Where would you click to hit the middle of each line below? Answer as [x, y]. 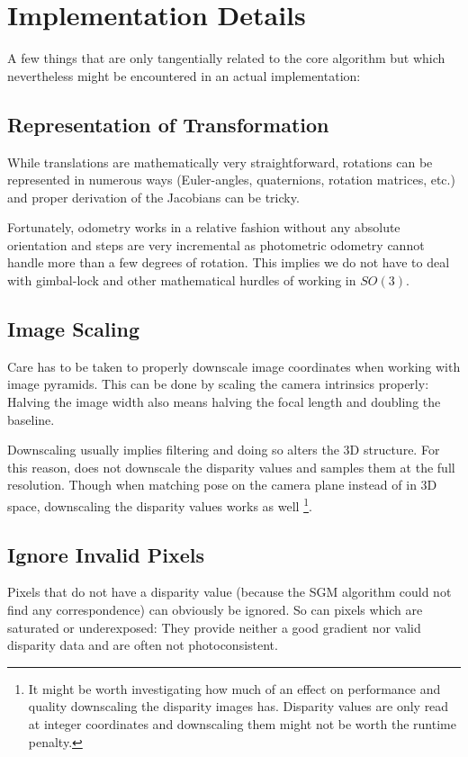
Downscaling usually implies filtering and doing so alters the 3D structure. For [224, 450]
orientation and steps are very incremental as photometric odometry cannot [216, 244]
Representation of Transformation [168, 124]
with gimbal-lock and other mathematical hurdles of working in [182, 280]
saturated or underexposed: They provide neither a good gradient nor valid [214, 627]
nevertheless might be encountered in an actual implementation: [184, 75]
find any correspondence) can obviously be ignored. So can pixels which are [215, 610]
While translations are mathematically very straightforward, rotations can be [220, 162]
